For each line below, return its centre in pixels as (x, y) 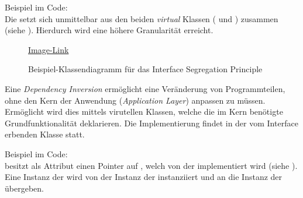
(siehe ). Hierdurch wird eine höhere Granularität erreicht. (109, 30)
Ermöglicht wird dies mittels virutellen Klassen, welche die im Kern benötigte (144, 112)
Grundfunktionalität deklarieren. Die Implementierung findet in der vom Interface (151, 123)
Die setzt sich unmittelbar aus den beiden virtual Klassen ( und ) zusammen (142, 18)
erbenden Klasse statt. (45, 134)
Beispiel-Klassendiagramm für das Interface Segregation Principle (145, 69)
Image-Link (49, 49)
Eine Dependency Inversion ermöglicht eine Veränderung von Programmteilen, (145, 88)
